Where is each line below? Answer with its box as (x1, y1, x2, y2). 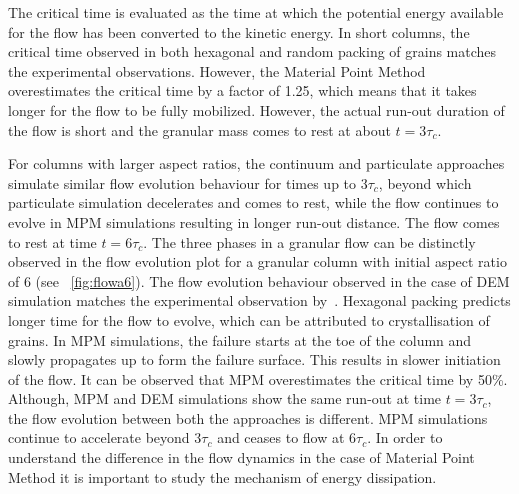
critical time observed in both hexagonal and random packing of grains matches (8, 41, 497, 62)
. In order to (367, 427, 443, 448)
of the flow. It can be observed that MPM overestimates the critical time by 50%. (8, 368, 508, 389)
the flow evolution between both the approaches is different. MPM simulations (8, 407, 488, 428)
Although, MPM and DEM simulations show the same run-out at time (8, 388, 442, 409)
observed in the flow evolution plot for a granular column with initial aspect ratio (8, 251, 507, 272)
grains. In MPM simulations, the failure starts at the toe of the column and (8, 329, 472, 350)
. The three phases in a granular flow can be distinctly (143, 231, 476, 252)
